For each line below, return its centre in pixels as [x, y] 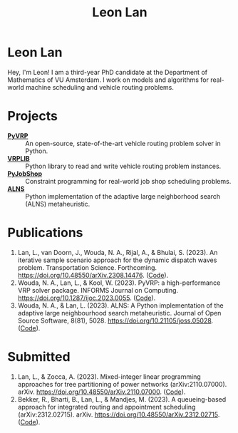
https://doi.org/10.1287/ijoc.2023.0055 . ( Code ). [87, 298]
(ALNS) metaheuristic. [58, 204]
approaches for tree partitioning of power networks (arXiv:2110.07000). [122, 384]
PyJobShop [25, 173]
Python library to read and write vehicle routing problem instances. [123, 166]
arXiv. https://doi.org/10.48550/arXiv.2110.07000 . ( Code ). [102, 392]
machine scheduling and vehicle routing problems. [100, 87]
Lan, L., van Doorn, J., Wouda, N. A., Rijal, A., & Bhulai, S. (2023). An [118, 252]
